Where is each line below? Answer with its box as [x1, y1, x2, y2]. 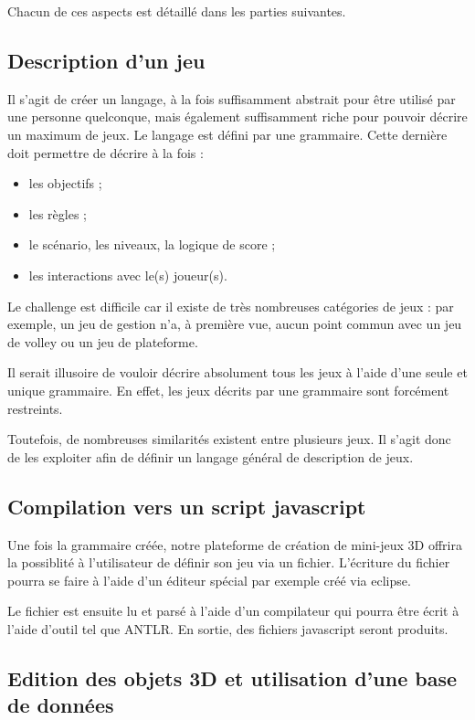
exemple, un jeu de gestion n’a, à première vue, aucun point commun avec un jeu [7, 314, 462, 334]
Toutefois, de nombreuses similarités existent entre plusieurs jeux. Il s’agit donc [7, 429, 451, 449]
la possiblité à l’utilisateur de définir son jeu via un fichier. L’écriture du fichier [7, 553, 450, 572]
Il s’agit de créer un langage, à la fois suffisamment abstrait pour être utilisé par [7, 89, 456, 108]
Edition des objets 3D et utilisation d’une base [7, 663, 458, 692]
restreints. [7, 398, 63, 418]
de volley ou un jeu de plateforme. [7, 332, 198, 351]
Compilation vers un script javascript [7, 492, 366, 520]
